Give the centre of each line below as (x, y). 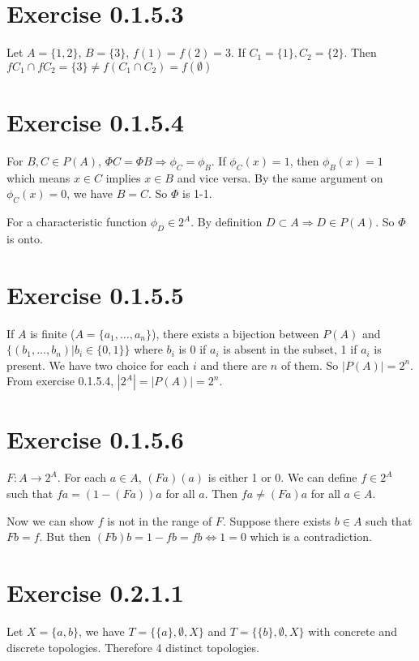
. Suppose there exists (277, 520)
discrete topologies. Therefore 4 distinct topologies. (133, 647)
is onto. (25, 238)
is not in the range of (160, 520)
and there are (234, 365)
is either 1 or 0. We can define (282, 477)
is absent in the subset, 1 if (290, 349)
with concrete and (353, 631)
